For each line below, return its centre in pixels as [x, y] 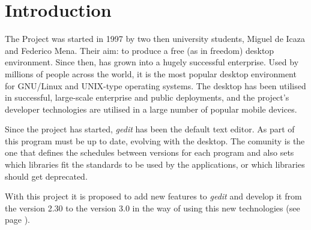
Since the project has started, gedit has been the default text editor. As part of [150, 129]
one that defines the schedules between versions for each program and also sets [149, 152]
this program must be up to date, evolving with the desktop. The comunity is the [155, 140]
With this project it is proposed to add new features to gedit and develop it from [153, 196]
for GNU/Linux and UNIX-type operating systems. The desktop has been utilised [155, 85]
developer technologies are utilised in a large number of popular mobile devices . [151, 109]
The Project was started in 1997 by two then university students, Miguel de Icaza [155, 39]
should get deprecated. [46, 176]
